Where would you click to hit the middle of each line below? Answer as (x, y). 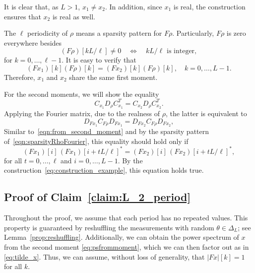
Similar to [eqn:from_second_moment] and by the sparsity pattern (107, 131)
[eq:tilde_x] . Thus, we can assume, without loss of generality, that (104, 256)
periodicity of (48, 33)
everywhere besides (33, 42)
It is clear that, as (31, 6)
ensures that (23, 16)
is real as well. (74, 16)
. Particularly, (193, 33)
